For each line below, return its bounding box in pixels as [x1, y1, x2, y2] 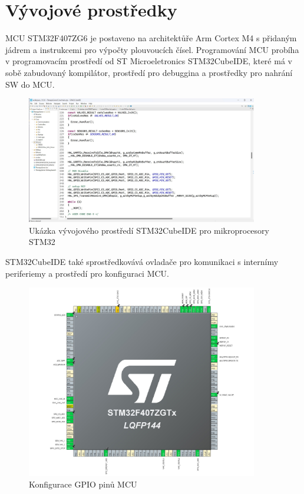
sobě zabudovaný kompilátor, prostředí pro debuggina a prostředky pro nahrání [5, 66, 293, 78]
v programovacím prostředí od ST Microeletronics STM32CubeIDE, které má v [5, 55, 292, 67]
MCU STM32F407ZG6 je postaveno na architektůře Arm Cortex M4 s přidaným [5, 32, 297, 44]
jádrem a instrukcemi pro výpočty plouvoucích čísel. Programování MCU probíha [5, 43, 299, 55]
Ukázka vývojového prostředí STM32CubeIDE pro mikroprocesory [29, 224, 269, 236]
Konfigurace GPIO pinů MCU [29, 478, 137, 490]
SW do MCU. [5, 78, 55, 90]
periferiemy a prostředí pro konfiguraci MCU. [5, 267, 170, 279]
